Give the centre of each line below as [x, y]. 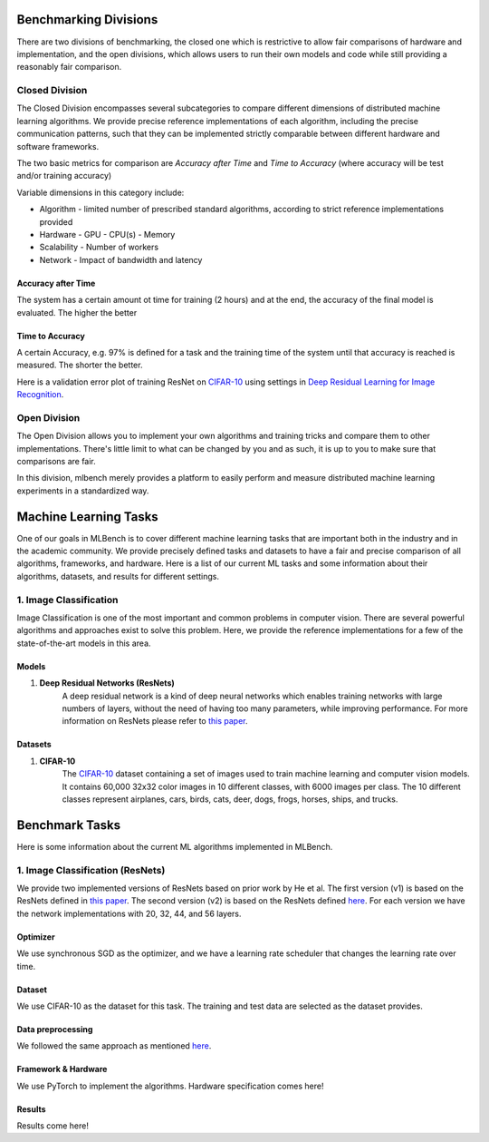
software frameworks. [58, 146]
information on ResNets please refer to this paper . [155, 721]
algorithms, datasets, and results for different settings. [118, 576]
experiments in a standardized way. [83, 491]
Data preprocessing [55, 1029]
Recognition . [40, 395]
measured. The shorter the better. [80, 365]
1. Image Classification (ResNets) [91, 870]
